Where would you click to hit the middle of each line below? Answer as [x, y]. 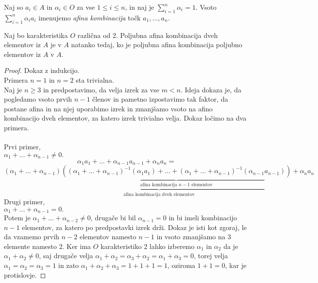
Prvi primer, [22, 147]
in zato [68, 265]
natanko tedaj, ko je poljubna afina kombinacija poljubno [157, 44]
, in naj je [140, 7]
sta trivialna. [95, 80]
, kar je [236, 265]
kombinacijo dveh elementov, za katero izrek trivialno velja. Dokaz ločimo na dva [125, 118]
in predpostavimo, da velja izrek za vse [101, 89]
